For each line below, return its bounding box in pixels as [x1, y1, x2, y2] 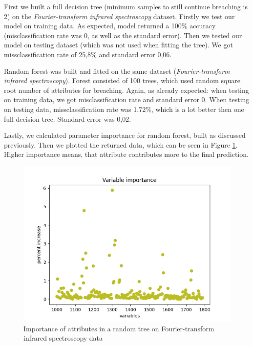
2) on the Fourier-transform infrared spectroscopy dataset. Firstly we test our [4, 11, 235, 21]
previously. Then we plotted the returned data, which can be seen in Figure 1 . [4, 139, 238, 150]
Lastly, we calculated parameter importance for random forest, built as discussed [4, 130, 246, 140]
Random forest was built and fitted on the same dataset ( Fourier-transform [4, 65, 230, 76]
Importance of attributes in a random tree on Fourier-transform [23, 323, 214, 333]
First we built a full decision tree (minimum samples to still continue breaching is [4, 1, 248, 11]
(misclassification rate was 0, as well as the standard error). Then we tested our [4, 30, 242, 40]
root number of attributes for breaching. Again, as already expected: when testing [4, 85, 249, 95]
